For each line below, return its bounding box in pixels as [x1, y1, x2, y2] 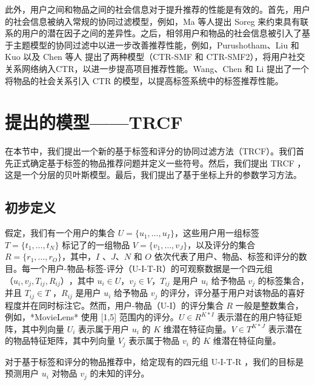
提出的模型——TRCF [5, 110, 183, 134]
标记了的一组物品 [62, 238, 130, 251]
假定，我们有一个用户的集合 [5, 226, 115, 239]
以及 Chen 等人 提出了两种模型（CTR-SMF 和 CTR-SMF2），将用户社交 [23, 50, 305, 63]
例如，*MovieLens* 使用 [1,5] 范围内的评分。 [5, 311, 179, 323]
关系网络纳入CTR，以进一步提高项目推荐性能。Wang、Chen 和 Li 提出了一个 [5, 62, 310, 74]
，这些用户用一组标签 [174, 226, 259, 239]
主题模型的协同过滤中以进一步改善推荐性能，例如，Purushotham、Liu [13, 38, 288, 51]
